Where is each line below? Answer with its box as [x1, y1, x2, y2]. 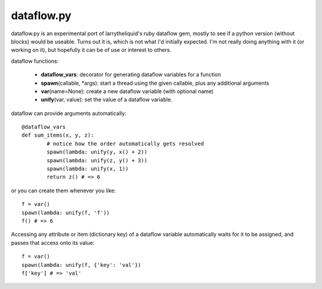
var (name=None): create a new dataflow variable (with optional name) [41, 87, 214, 95]
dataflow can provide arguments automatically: [11, 109, 126, 116]
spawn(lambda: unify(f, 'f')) [21, 209, 110, 216]
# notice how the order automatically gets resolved [47, 140, 204, 147]
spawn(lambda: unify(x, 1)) [47, 165, 129, 173]
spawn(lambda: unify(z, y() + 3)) [47, 157, 148, 164]
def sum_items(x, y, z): [21, 132, 94, 139]
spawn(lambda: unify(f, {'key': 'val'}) [21, 262, 141, 268]
